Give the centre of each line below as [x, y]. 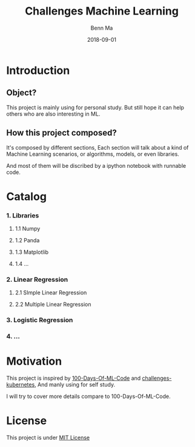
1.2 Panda [27, 240]
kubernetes [21, 385]
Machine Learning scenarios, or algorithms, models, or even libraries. [93, 154]
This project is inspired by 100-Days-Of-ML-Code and [74, 378]
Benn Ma [102, 28]
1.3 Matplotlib [32, 252]
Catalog [27, 197]
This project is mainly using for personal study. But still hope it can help [95, 107]
